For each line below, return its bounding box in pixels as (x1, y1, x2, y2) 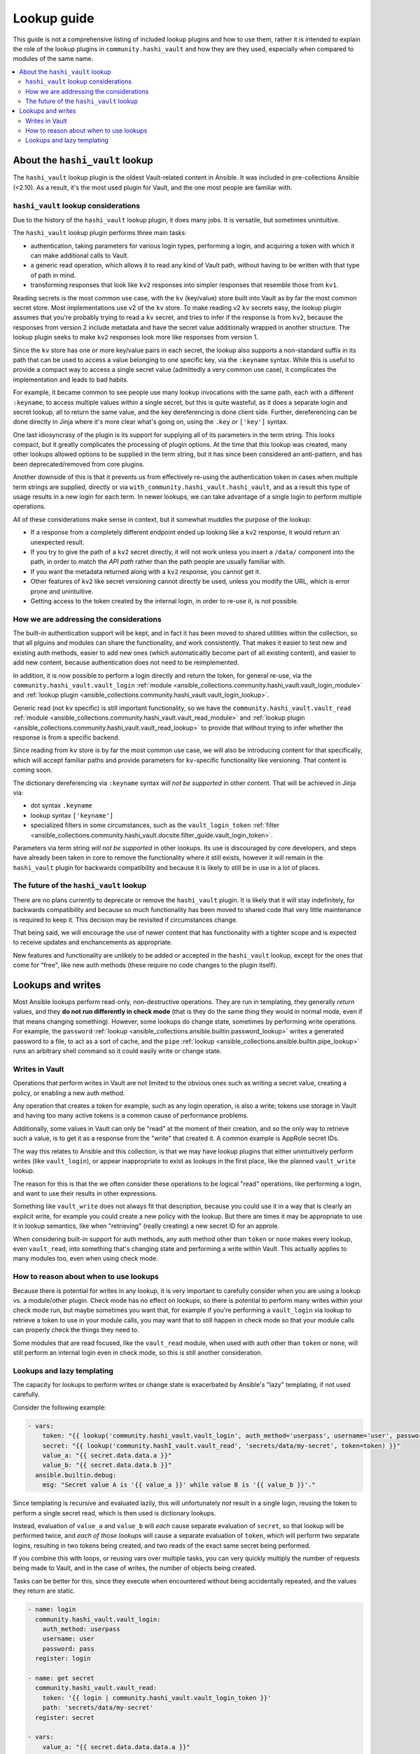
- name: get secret (27, 1674, 94, 1682)
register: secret (35, 1713, 94, 1722)
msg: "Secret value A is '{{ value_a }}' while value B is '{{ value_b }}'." (42, 1481, 316, 1489)
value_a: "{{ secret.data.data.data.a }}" (42, 1743, 190, 1750)
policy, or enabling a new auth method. (13, 1088, 125, 1097)
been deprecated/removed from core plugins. (13, 460, 145, 468)
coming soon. (13, 765, 52, 775)
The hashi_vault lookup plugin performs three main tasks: (13, 229, 187, 237)
